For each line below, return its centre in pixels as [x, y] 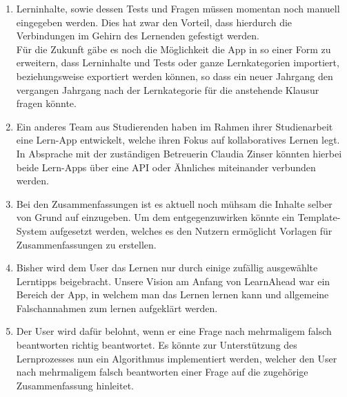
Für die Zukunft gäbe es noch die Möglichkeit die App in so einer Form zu [173, 49]
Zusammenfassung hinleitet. [75, 385]
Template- [319, 217]
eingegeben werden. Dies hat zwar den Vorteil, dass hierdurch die [154, 22]
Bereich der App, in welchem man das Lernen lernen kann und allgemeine [172, 294]
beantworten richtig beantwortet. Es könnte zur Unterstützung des [157, 345]
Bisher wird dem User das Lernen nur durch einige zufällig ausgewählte [167, 268]
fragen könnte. [46, 103]
